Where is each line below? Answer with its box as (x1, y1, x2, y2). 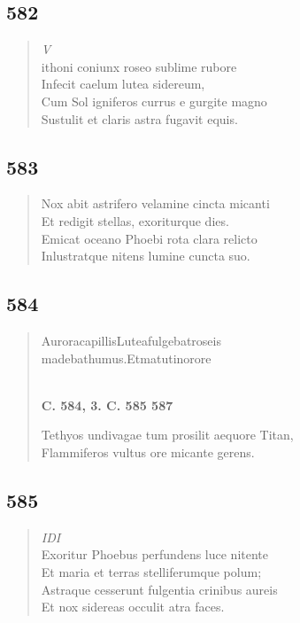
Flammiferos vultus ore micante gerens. (41, 442, 255, 461)
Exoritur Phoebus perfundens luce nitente (41, 545, 269, 564)
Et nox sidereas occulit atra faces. (41, 597, 225, 616)
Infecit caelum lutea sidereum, (41, 74, 205, 93)
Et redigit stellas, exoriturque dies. (41, 211, 229, 230)
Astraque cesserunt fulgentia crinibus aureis (41, 580, 278, 598)
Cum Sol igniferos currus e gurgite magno (41, 91, 267, 110)
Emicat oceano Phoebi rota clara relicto (41, 229, 258, 247)
